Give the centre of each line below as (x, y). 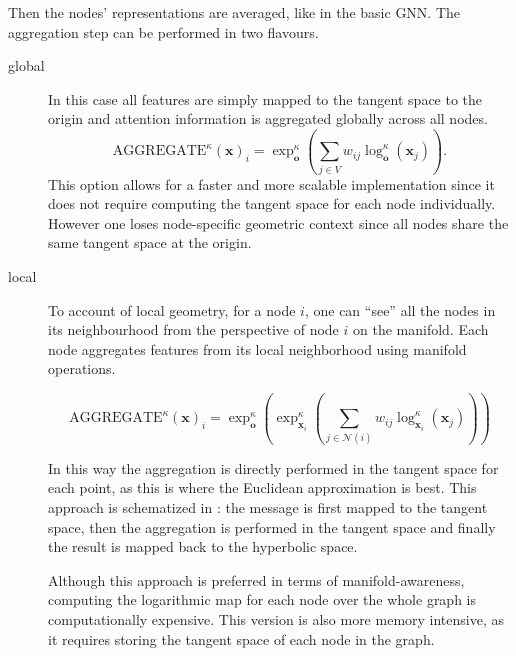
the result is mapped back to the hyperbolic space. (203, 546)
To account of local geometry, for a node (172, 309)
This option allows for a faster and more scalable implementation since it (271, 183)
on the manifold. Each (420, 329)
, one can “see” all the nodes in (400, 309)
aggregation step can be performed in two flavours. (163, 31)
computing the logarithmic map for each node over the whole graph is (262, 599)
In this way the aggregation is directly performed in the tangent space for (273, 467)
